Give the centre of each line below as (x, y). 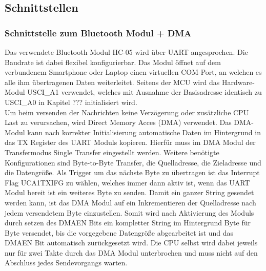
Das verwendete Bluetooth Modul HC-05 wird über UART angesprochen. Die (126, 52)
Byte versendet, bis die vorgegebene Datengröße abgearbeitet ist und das (119, 232)
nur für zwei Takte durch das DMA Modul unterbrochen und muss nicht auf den (131, 252)
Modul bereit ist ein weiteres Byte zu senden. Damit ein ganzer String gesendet (129, 192)
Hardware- (238, 82)
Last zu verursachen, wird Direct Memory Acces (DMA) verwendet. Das (118, 122)
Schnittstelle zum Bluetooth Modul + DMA (98, 33)
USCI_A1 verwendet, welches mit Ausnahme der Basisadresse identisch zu (145, 92)
